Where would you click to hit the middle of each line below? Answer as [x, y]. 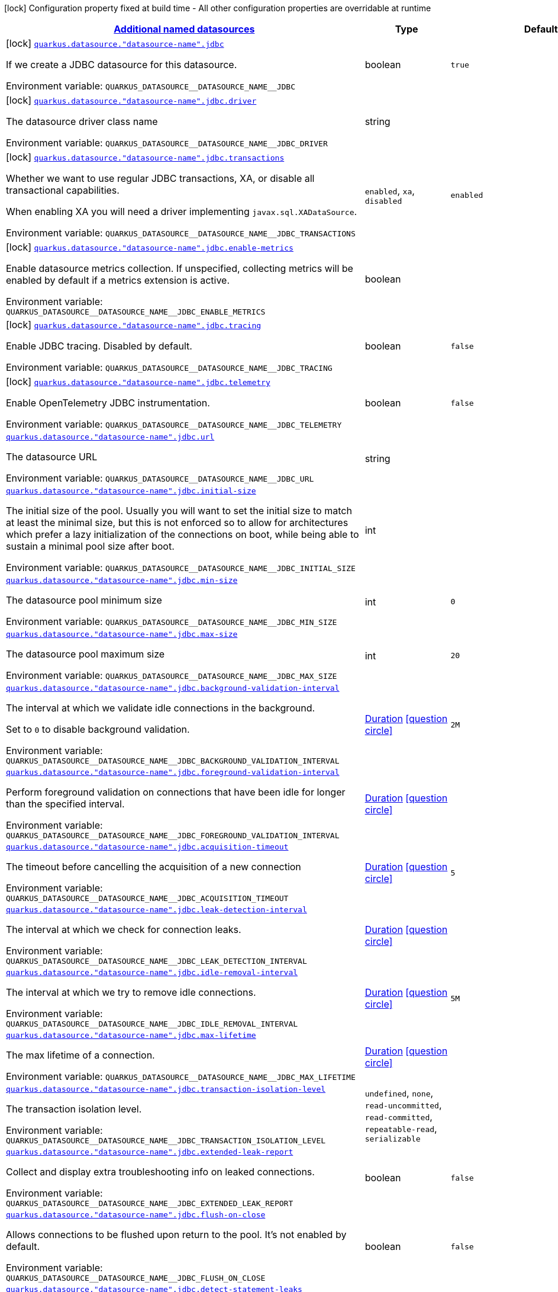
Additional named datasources [184, 29]
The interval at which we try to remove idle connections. [131, 992]
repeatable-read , [401, 1128]
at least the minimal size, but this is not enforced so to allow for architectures [177, 522]
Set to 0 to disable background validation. [98, 729]
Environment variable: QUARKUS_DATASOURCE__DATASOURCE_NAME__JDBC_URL [160, 478]
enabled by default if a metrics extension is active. [118, 280]
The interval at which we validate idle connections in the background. [161, 708]
